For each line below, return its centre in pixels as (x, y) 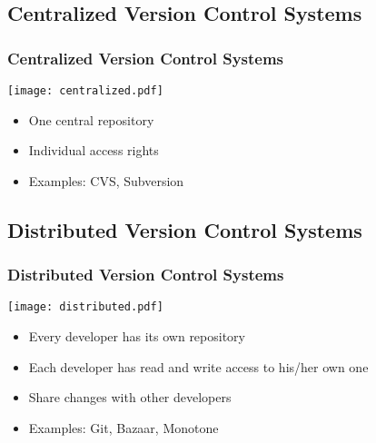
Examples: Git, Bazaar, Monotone (124, 427)
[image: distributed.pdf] (85, 307)
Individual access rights (94, 150)
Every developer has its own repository (137, 336)
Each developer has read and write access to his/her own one (198, 366)
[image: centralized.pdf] (85, 91)
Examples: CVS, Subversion (106, 180)
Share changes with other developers (130, 397)
